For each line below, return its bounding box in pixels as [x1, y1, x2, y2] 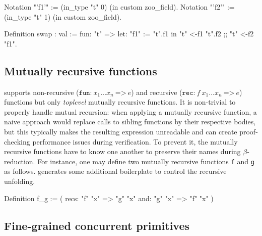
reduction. [4, 156, 35, 166]
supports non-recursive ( [4, 86, 79, 97]
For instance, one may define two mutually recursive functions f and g [37, 156, 254, 166]
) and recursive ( [131, 86, 182, 97]
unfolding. [4, 175, 35, 186]
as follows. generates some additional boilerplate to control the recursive [4, 166, 227, 176]
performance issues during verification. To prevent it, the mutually [32, 136, 238, 147]
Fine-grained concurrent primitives [4, 217, 190, 233]
